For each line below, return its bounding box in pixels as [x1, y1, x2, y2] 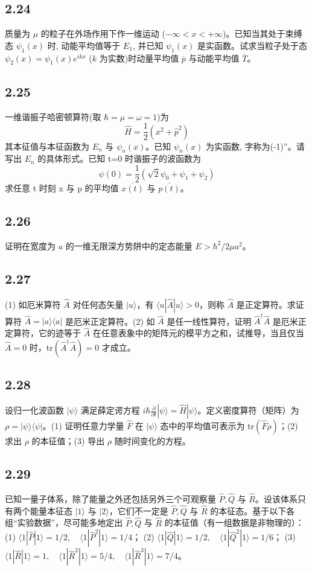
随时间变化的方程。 [114, 435, 191, 447]
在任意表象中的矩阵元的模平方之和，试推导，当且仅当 [92, 327, 304, 339]
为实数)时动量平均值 [99, 51, 179, 64]
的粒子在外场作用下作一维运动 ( [40, 27, 165, 40]
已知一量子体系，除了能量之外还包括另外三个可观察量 [5, 493, 216, 505]
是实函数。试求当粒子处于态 [197, 39, 308, 51]
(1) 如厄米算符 [5, 298, 61, 310]
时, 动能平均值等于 [47, 39, 121, 51]
